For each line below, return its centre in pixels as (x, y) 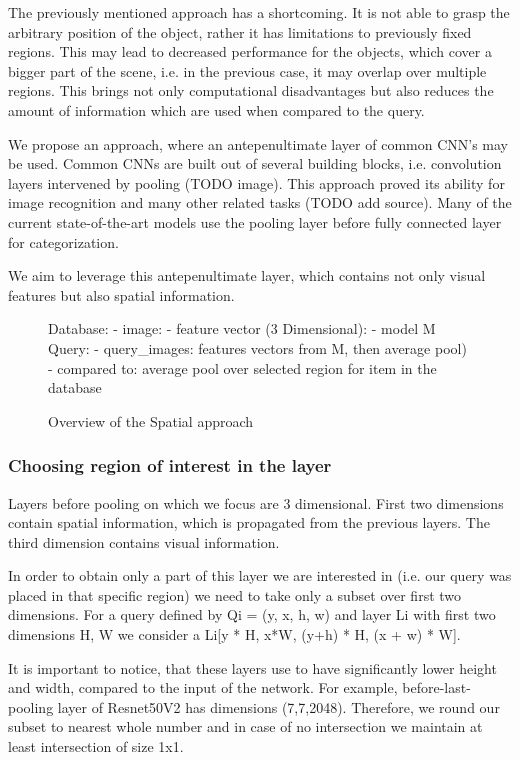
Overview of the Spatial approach (151, 420)
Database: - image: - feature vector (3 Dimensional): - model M (242, 328)
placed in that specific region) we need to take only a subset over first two (235, 594)
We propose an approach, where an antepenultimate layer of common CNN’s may (258, 143)
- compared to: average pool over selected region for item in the (242, 367)
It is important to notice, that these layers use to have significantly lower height (252, 667)
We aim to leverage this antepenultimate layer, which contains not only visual (247, 275)
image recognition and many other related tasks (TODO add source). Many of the (260, 202)
